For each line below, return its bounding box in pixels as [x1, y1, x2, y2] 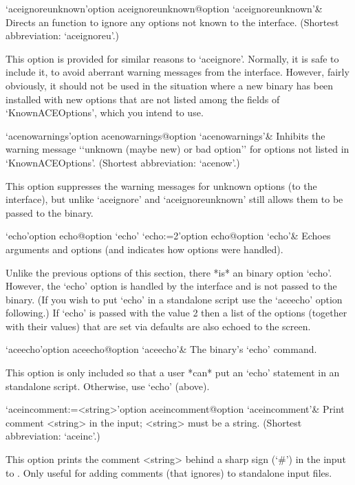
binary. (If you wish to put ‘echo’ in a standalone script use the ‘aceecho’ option [6, 292, 343, 306]
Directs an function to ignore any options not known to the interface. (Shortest [6, 14, 339, 29]
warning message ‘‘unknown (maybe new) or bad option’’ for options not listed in [6, 142, 349, 156]
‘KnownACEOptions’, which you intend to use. [6, 105, 204, 120]
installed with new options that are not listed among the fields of [6, 91, 280, 106]
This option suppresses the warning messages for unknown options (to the [6, 178, 317, 193]
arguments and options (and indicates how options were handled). [6, 241, 283, 256]
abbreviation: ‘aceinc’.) [6, 429, 100, 443]
